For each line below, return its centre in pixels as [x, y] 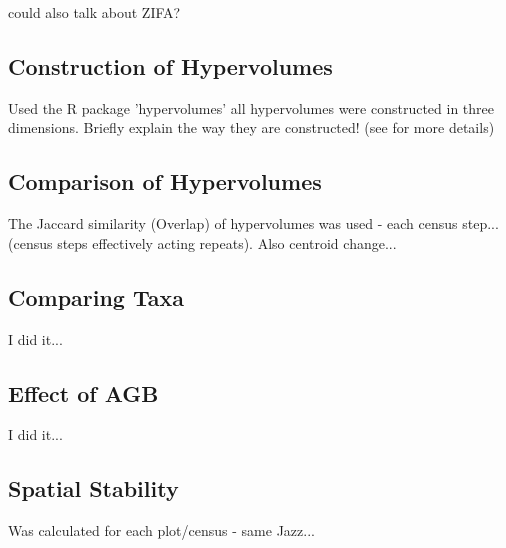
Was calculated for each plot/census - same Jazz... [161, 530]
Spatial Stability [93, 488]
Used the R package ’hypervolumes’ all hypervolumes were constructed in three [251, 107]
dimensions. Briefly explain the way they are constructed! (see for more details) [251, 127]
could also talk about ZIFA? [94, 12]
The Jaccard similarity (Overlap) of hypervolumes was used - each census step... [253, 223]
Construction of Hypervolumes [170, 65]
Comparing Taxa [96, 296]
